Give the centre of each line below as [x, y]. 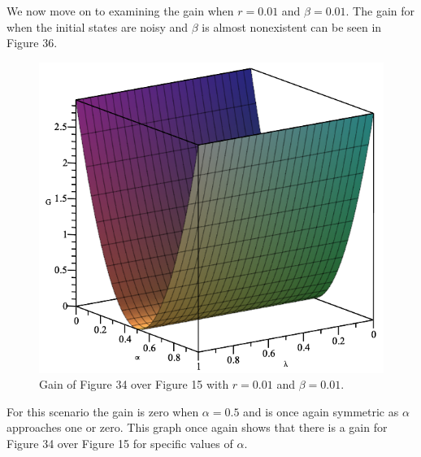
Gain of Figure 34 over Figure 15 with [134, 384]
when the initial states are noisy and [98, 26]
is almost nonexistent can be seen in [292, 26]
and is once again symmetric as [321, 411]
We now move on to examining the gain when [120, 11]
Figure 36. [32, 43]
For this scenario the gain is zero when [103, 411]
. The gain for [380, 11]
